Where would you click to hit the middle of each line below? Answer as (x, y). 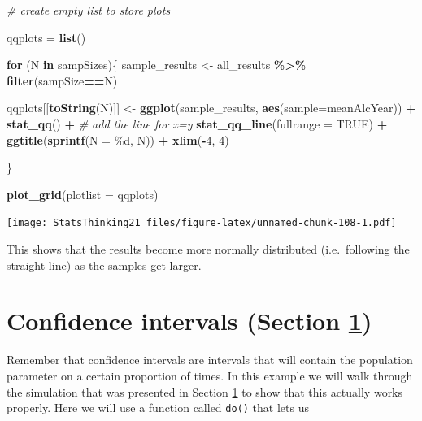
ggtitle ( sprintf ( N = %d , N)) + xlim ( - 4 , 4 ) (118, 139)
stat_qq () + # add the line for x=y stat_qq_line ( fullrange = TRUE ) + (197, 123)
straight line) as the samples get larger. (104, 265)
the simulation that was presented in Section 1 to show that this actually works (205, 391)
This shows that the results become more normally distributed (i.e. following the (208, 249)
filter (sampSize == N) (62, 80)
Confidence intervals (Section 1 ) (189, 321)
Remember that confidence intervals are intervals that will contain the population (210, 360)
